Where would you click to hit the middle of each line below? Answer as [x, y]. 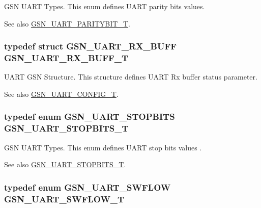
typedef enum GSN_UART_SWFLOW [88, 187]
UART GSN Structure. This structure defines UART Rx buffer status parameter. [131, 77]
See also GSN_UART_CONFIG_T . [61, 94]
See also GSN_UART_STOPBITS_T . [65, 164]
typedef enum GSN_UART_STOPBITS [90, 116]
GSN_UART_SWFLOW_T [64, 199]
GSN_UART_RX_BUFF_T [66, 58]
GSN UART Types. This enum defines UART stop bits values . [103, 147]
